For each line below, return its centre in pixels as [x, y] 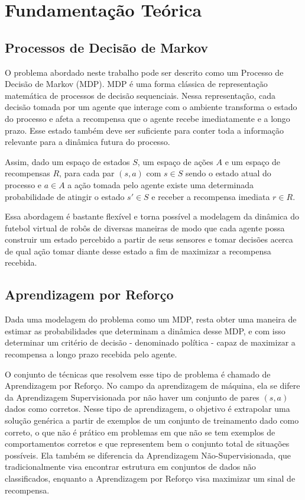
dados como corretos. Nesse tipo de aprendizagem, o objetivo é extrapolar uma [147, 409]
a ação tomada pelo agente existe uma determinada [161, 184]
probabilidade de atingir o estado [65, 196]
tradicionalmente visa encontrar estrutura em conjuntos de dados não [130, 467]
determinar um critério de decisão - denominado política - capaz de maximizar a [150, 342]
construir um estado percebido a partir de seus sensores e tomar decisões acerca [149, 239]
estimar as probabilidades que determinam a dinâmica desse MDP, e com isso [145, 330]
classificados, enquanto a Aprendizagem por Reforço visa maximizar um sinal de [150, 478]
